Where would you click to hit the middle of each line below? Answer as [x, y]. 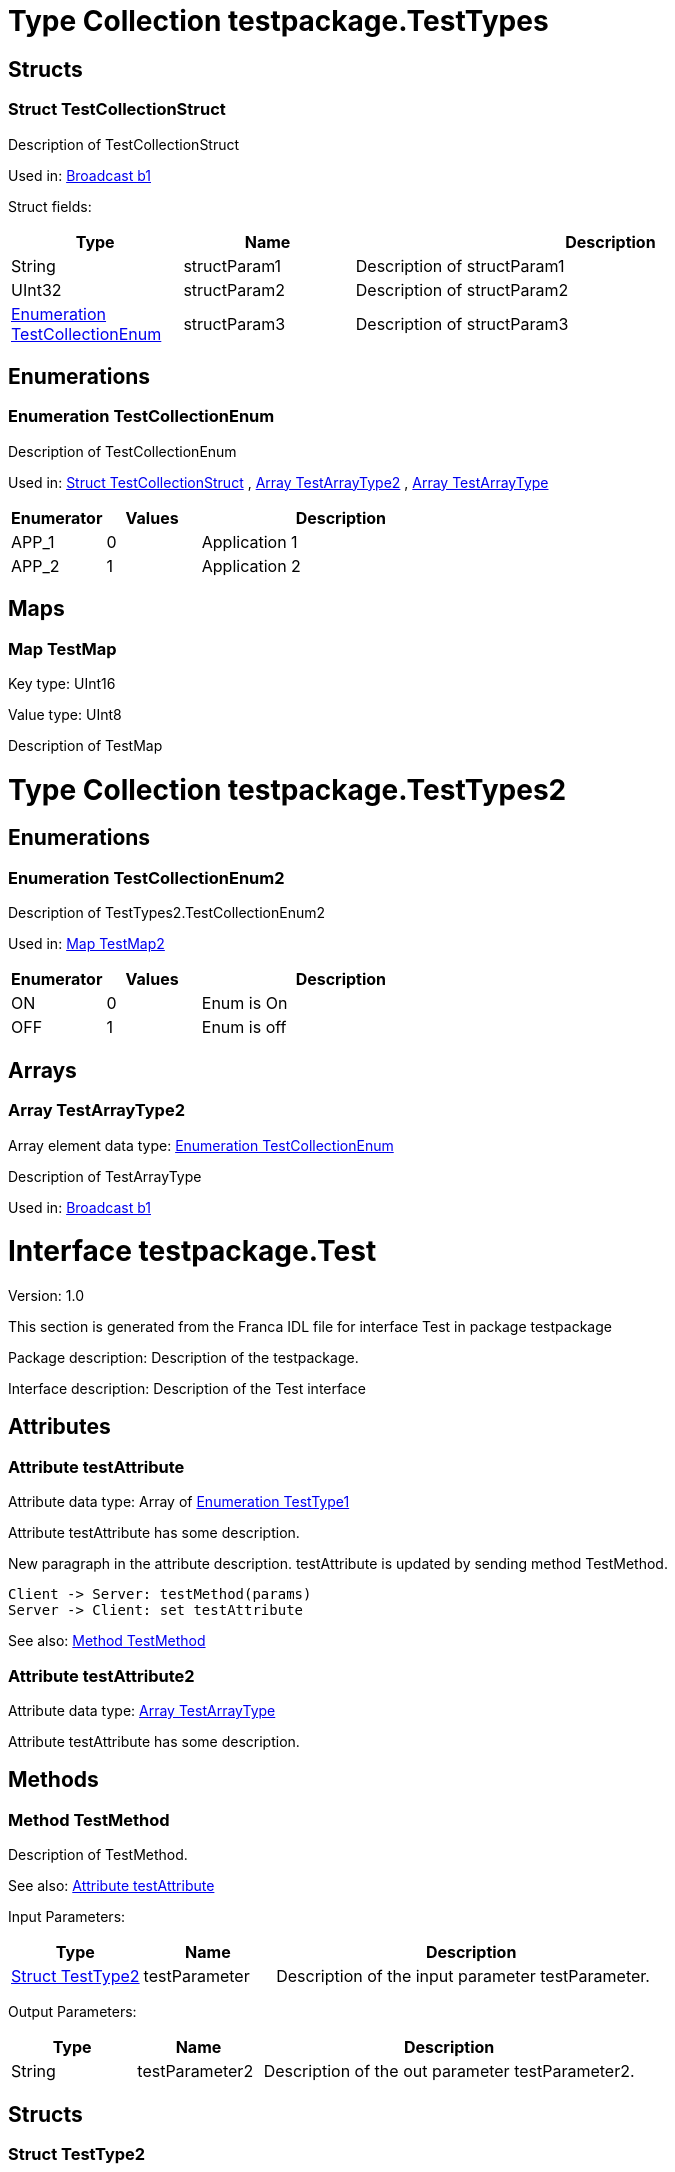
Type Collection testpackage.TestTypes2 [287, 789]
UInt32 [36, 289]
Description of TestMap [85, 745]
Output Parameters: [72, 2012]
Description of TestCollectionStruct [124, 144]
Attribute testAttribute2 [101, 1675]
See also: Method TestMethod [107, 1641]
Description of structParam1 [460, 265]
